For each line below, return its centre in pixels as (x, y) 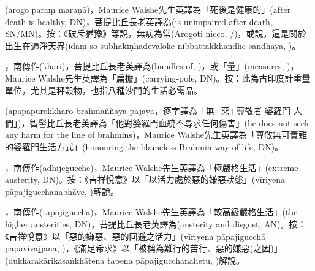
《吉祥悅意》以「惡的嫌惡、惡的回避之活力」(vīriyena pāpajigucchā (135, 236)
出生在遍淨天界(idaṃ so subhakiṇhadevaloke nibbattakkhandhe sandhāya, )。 (153, 45)
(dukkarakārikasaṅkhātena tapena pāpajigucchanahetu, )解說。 (125, 260)
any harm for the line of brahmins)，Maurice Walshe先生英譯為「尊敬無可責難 (156, 135)
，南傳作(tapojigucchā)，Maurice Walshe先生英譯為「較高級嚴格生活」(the (151, 212)
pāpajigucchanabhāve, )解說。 (62, 191)
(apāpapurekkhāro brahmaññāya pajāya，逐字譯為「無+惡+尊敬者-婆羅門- (149, 111)
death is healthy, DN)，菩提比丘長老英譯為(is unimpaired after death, (139, 21)
